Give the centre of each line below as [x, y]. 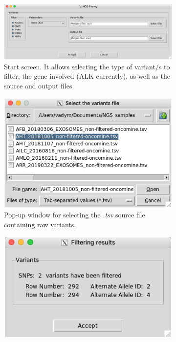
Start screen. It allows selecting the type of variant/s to [87, 66]
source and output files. [39, 85]
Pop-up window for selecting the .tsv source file [75, 215]
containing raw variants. [40, 224]
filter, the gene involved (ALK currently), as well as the [87, 76]
